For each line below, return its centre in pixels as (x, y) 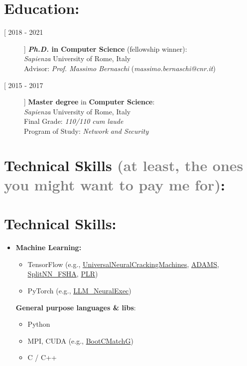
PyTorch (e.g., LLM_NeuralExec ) (79, 290)
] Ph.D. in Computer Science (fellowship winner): (106, 48)
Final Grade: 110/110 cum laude (74, 121)
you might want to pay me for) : (115, 184)
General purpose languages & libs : (76, 307)
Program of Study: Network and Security (86, 131)
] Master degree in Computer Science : (89, 102)
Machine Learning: (49, 247)
